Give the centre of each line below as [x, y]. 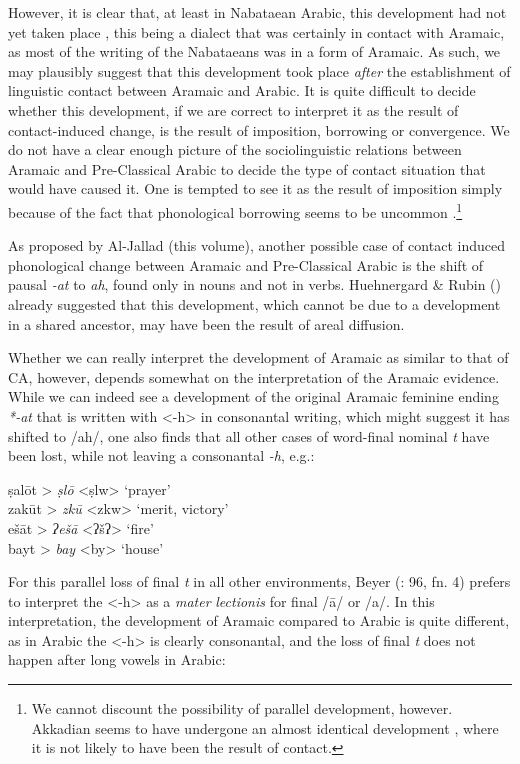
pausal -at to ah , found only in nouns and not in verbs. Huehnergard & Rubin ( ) [255, 284]
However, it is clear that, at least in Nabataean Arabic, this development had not [257, 12]
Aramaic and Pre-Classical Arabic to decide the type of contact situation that [247, 168]
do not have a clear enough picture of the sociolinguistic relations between [235, 149]
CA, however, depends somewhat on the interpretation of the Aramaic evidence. [254, 376]
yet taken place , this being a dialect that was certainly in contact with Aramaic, [256, 31]
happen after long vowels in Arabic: [117, 659]
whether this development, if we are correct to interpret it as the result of [233, 109]
